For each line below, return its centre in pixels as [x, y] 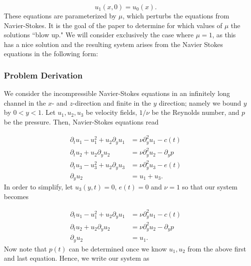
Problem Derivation [43, 75]
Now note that [25, 248]
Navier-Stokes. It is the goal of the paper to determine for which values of [113, 25]
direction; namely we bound [200, 102]
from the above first [217, 248]
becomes [16, 196]
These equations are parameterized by [60, 16]
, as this [224, 35]
